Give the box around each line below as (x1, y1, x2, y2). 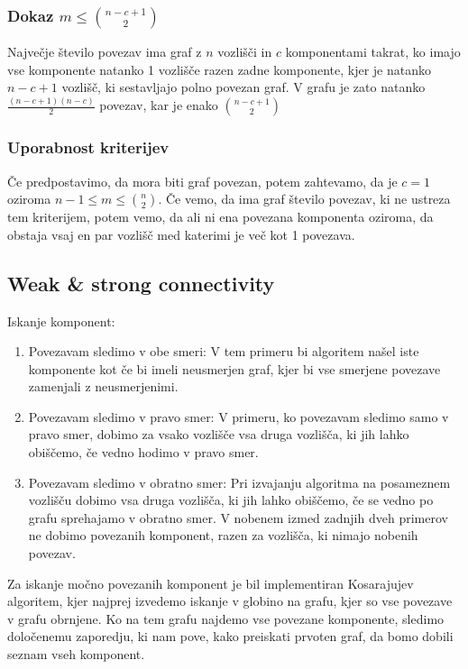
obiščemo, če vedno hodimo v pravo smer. (28, 443, 259, 462)
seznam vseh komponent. (7, 645, 145, 664)
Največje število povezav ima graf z (7, 42, 202, 61)
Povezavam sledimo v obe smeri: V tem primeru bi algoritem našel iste (28, 342, 419, 361)
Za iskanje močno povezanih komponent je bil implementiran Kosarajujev (7, 573, 414, 592)
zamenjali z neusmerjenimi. (28, 377, 179, 396)
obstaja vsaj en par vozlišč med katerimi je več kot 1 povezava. (7, 225, 355, 243)
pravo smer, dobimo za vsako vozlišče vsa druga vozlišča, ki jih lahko (28, 425, 409, 444)
